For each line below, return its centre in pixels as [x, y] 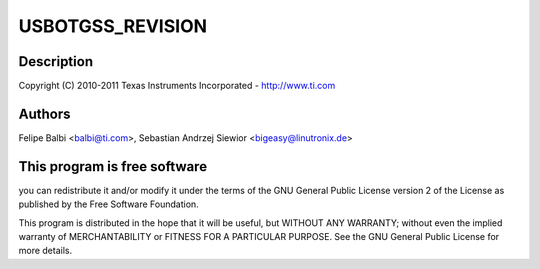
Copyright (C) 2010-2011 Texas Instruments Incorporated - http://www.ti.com [177, 86]
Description [56, 61]
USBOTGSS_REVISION [113, 26]
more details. [45, 251]
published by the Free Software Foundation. [108, 204]
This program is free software [113, 166]
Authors [44, 113]
